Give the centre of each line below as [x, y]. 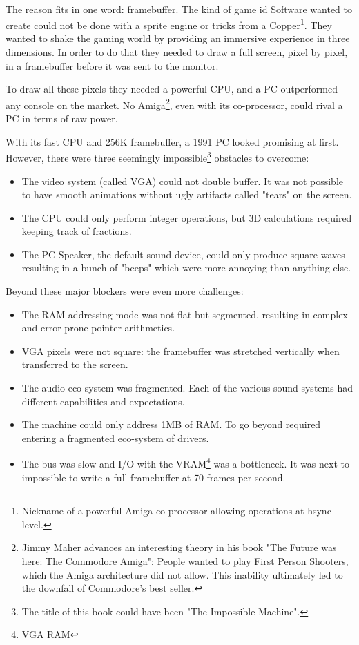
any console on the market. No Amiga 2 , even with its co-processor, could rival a [174, 104]
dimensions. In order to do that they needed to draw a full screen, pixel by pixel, [177, 52]
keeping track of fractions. [77, 231]
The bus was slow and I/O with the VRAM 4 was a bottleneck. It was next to [185, 463]
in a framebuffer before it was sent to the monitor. [112, 65]
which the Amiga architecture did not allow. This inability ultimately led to [182, 574]
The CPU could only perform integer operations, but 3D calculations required [187, 217]
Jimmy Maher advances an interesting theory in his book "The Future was [179, 547]
